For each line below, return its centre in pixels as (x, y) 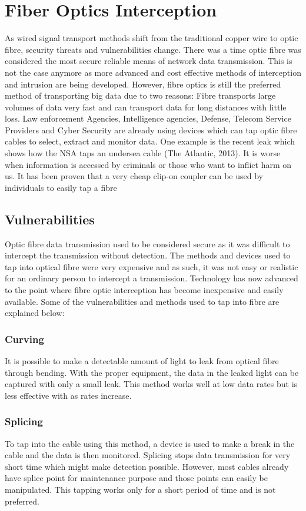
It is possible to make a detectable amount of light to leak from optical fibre (142, 361)
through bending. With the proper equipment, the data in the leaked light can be (152, 372)
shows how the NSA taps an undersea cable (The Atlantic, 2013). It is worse (143, 153)
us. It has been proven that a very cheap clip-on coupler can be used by (134, 176)
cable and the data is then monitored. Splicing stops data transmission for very (148, 455)
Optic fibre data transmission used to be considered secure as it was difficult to (147, 243)
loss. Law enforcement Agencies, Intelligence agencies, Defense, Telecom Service (148, 118)
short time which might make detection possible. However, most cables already (147, 466)
